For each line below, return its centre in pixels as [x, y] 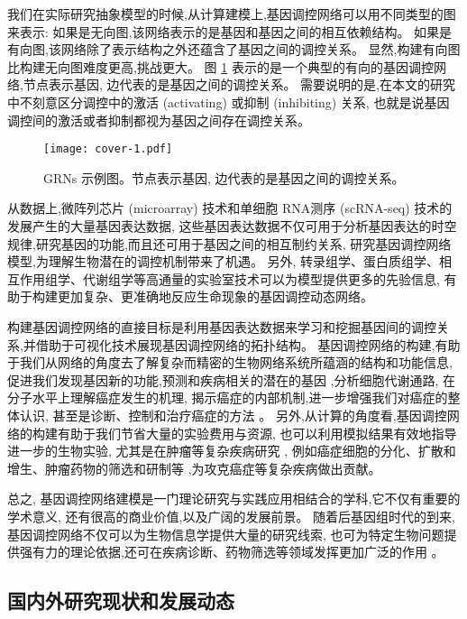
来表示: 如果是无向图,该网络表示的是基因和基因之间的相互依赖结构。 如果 [224, 31]
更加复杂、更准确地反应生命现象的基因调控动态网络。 [215, 296]
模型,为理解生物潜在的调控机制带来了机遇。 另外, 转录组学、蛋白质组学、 [224, 261]
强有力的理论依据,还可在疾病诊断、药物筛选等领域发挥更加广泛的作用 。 [232, 552]
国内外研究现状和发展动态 [121, 601]
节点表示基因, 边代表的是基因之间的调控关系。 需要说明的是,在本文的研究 [239, 84]
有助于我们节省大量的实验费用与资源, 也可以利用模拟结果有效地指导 [257, 433]
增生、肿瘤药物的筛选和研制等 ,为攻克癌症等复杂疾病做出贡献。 [194, 468]
